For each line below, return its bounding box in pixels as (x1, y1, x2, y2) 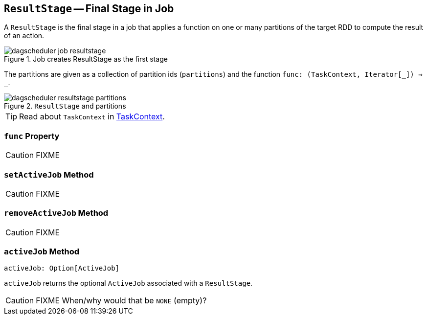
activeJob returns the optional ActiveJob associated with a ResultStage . (4, 279, 253, 288)
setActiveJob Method (4, 169, 94, 180)
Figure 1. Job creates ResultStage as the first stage (4, 55, 168, 64)
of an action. (4, 31, 45, 40)
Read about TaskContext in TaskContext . (19, 112, 165, 122)
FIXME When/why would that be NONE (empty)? (36, 296, 207, 306)
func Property (4, 131, 60, 141)
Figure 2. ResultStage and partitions (4, 102, 126, 111)
